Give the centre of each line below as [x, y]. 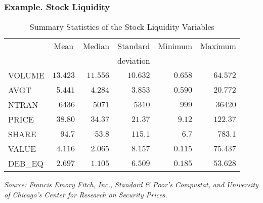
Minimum [175, 46]
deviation [134, 61]
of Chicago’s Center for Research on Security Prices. [86, 194]
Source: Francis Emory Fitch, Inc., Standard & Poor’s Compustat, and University [131, 185]
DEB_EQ [26, 164]
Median [96, 46]
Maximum [218, 46]
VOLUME [26, 75]
